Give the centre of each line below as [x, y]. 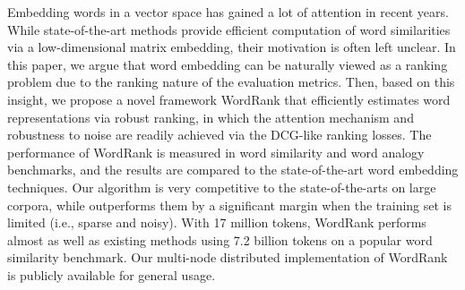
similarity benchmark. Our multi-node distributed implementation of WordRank [228, 257]
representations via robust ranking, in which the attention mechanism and [211, 117]
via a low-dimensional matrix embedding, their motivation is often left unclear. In [232, 47]
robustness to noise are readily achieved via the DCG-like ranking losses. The [220, 135]
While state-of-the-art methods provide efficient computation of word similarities [229, 29]
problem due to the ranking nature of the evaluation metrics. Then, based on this [231, 82]
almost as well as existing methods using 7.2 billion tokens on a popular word [220, 239]
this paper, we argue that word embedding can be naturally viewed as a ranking [228, 64]
